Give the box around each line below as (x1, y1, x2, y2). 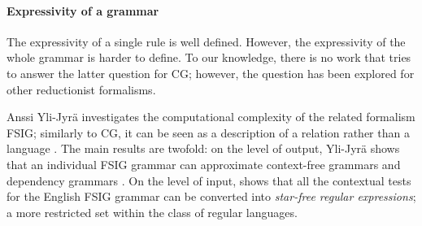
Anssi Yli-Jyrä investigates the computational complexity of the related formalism (7, 108, 415, 125)
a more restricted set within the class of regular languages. (7, 203, 298, 220)
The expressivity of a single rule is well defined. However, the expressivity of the (7, 33, 406, 50)
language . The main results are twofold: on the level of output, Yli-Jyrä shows (7, 140, 400, 157)
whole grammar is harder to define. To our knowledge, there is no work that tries (7, 49, 411, 66)
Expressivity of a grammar (7, 2, 159, 19)
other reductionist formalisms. (7, 80, 156, 98)
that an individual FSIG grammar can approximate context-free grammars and (7, 155, 401, 172)
